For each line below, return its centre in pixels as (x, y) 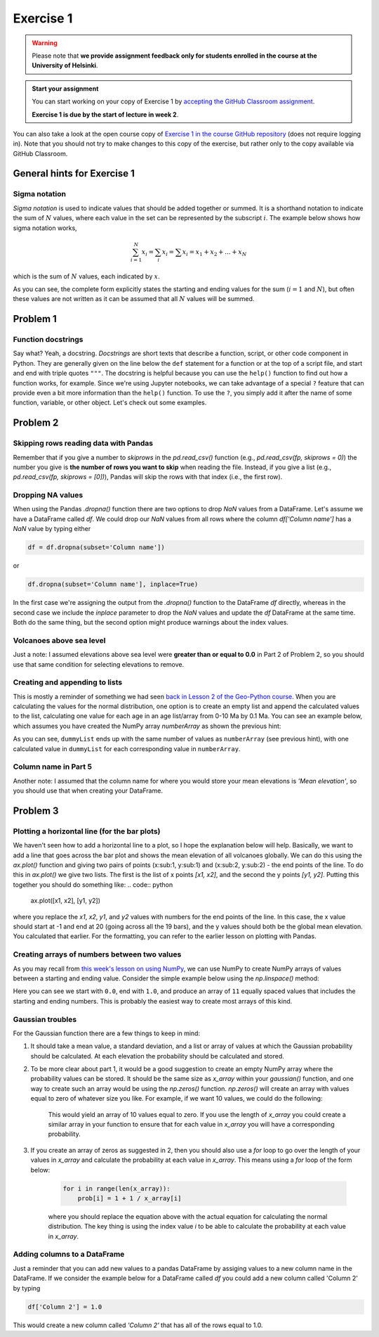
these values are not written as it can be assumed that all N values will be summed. (134, 299)
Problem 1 (35, 319)
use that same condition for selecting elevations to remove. (99, 664)
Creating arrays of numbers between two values (97, 954)
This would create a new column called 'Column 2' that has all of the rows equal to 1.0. (138, 1325)
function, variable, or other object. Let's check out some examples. (110, 403)
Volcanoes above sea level (59, 640)
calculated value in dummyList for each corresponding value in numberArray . (127, 748)
